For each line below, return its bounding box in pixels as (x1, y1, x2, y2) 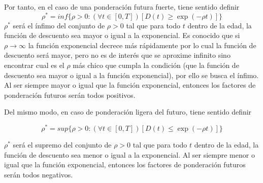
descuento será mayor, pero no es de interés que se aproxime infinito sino (4, 50, 231, 60)
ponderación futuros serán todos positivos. (4, 89, 136, 100)
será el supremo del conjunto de (13, 139, 112, 150)
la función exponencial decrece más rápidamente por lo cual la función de (28, 40, 256, 50)
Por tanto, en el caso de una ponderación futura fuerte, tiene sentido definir (4, 2, 240, 12)
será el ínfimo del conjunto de (13, 20, 105, 30)
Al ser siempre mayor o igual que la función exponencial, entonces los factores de (4, 80, 256, 90)
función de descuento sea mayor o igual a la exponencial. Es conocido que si (4, 30, 240, 41)
